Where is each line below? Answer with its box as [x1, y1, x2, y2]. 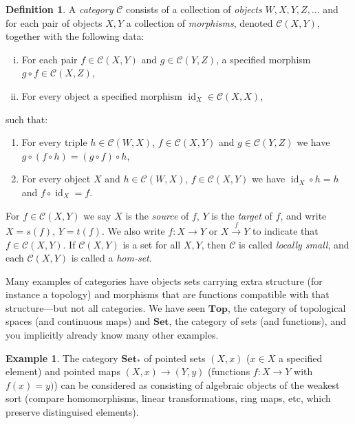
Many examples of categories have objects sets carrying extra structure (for [6, 273, 323, 288]
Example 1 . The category [6, 350, 118, 365]
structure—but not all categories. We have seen [6, 300, 206, 315]
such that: [6, 112, 48, 126]
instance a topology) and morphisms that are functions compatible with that [6, 287, 330, 301]
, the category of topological [227, 300, 346, 315]
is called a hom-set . [71, 251, 152, 265]
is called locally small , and [239, 237, 349, 251]
